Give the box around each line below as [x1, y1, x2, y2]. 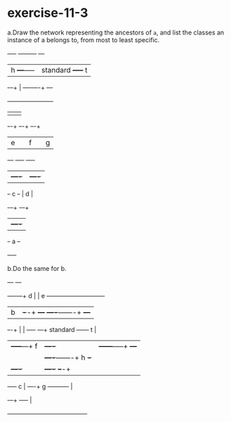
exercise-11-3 [7, 5, 88, 21]
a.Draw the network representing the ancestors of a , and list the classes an [7, 28, 225, 37]
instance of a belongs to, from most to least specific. [7, 35, 160, 44]
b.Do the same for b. [7, 264, 67, 272]
